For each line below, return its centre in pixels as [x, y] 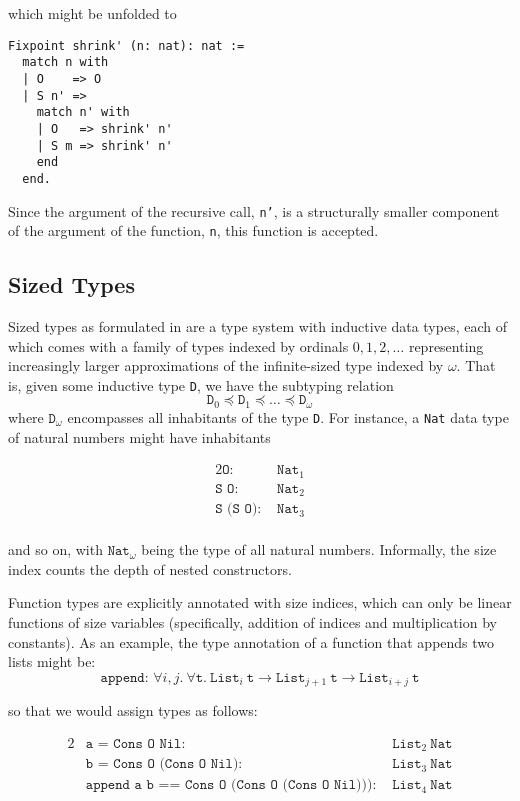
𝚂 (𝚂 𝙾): [238, 509]
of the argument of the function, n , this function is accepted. [193, 230]
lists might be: [52, 661]
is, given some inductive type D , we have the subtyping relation [201, 384]
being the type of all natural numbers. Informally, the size [319, 549]
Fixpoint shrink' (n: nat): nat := [126, 45]
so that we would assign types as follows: [133, 710]
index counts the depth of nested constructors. [150, 568]
